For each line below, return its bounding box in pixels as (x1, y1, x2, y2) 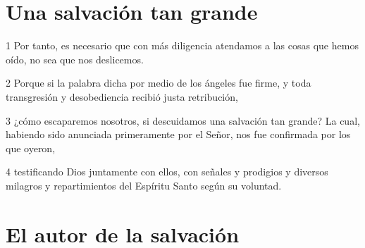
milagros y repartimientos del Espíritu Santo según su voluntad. (6, 178, 282, 192)
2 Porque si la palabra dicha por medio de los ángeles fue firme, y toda (6, 75, 311, 90)
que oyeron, (6, 140, 56, 155)
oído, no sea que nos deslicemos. (6, 51, 144, 66)
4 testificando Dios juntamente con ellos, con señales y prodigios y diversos (6, 164, 328, 179)
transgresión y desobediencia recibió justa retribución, (6, 89, 238, 104)
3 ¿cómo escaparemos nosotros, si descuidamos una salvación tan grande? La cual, (6, 113, 360, 128)
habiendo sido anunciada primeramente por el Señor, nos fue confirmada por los (6, 127, 351, 142)
